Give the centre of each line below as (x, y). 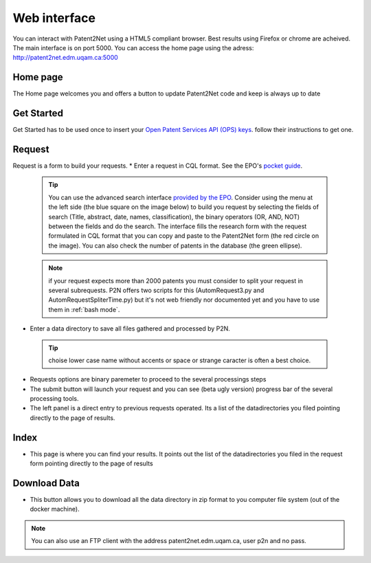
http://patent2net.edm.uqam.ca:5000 (65, 58)
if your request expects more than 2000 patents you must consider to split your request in (176, 280)
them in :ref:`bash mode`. (84, 309)
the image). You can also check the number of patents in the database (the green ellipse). (175, 245)
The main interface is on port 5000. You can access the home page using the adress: (133, 47)
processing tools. (54, 399)
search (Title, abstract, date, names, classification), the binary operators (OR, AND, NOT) (174, 217)
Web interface (54, 18)
